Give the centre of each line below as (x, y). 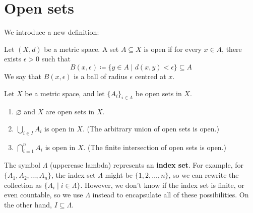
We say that (23, 76)
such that (56, 59)
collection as (23, 185)
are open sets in (70, 112)
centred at (150, 76)
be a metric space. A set (81, 49)
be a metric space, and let (65, 93)
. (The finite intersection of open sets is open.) (155, 147)
